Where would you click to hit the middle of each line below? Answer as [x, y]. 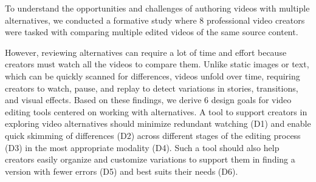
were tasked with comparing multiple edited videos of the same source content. [152, 32]
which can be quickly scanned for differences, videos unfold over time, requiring [153, 76]
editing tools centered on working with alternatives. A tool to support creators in [156, 111]
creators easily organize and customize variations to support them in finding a [150, 159]
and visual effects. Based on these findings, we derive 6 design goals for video [148, 100]
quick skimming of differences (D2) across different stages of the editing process [153, 135]
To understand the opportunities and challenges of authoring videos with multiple [157, 8]
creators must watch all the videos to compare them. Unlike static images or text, [157, 64]
